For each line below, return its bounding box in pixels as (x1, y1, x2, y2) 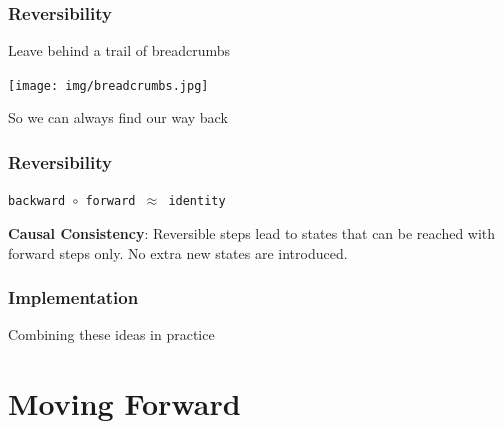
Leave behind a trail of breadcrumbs (8, 40, 231, 61)
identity (168, 194, 226, 209)
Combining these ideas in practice (8, 324, 215, 345)
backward (8, 194, 66, 209)
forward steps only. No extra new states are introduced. (8, 242, 348, 263)
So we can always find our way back (8, 107, 228, 128)
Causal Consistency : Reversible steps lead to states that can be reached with (8, 222, 496, 243)
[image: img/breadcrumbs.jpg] (8, 78, 209, 93)
